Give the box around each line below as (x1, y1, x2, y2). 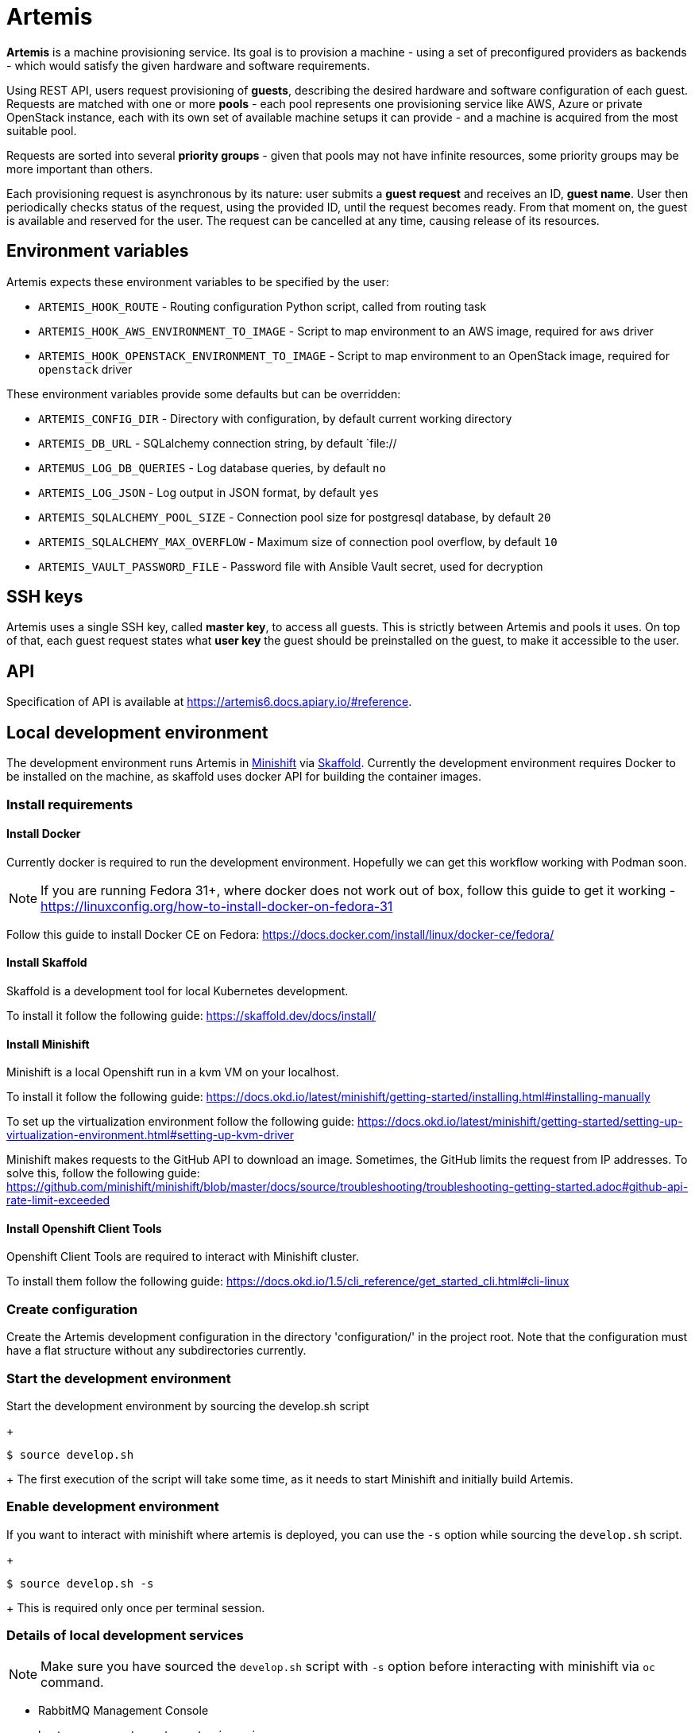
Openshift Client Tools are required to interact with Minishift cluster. (6, 1250, 359, 1264)
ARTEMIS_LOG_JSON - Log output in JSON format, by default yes (38, 485, 380, 499)
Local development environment (6, 722, 268, 742)
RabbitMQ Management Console (38, 1704, 209, 1718)
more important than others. (6, 161, 153, 176)
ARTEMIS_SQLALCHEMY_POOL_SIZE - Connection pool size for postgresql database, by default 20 (38, 510, 551, 524)
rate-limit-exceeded (6, 1193, 110, 1208)
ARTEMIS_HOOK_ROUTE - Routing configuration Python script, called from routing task (38, 299, 487, 313)
